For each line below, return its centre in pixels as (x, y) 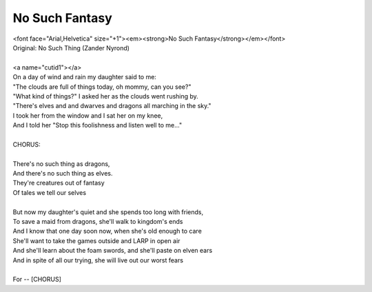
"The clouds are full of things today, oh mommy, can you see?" (102, 87)
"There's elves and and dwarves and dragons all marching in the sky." (112, 106)
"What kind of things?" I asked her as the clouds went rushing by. (106, 96)
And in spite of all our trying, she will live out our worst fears (98, 260)
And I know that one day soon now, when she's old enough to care (107, 231)
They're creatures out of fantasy (59, 183)
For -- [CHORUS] (37, 280)
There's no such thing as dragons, (61, 164)
